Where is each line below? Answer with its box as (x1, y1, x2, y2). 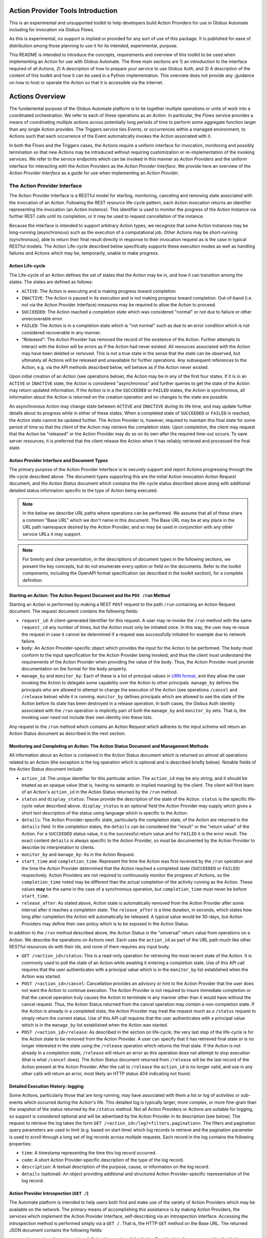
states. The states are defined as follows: (9, 279, 93, 285)
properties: (9, 1141, 32, 1147)
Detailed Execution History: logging (9, 1083, 84, 1089)
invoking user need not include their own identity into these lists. (21, 715, 153, 721)
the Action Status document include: (9, 766, 84, 772)
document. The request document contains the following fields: (9, 608, 138, 614)
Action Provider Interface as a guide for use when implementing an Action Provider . (9, 170, 180, 176)
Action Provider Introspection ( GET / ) (9, 1190, 89, 1196)
